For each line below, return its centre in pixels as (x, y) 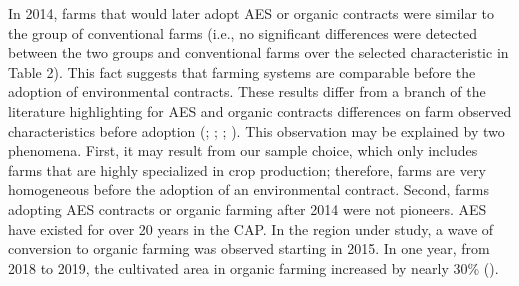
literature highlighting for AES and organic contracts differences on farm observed (260, 110)
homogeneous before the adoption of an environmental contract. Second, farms (248, 189)
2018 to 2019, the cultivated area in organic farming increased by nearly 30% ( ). (253, 267)
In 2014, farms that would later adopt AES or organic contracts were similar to (251, 13)
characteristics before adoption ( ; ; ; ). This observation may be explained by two (256, 130)
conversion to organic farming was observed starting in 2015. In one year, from (249, 248)
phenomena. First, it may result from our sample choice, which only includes (243, 150)
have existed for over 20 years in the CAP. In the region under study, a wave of (251, 228)
